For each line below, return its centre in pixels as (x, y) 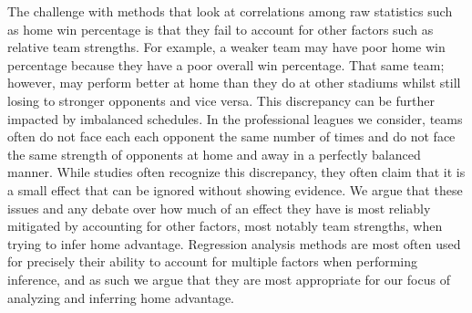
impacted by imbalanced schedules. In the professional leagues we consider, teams (235, 118)
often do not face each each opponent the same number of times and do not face (231, 136)
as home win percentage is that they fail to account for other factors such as (221, 29)
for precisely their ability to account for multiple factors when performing (213, 261)
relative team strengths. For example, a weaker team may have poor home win (226, 47)
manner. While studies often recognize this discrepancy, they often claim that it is (236, 172)
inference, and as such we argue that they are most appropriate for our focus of (229, 279)
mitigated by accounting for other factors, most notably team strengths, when (225, 226)
